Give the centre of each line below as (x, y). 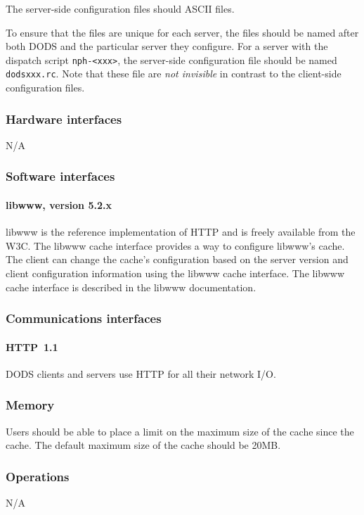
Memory (30, 405)
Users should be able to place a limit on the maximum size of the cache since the (180, 431)
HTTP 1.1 (32, 346)
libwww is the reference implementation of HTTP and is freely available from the (181, 232)
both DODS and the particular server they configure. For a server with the (167, 46)
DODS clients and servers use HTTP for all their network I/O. (141, 373)
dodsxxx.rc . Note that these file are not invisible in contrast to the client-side (174, 74)
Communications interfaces (84, 318)
